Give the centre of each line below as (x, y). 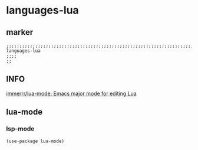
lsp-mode (20, 129)
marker (20, 32)
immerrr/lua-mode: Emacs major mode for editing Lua (71, 93)
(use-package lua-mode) (35, 141)
